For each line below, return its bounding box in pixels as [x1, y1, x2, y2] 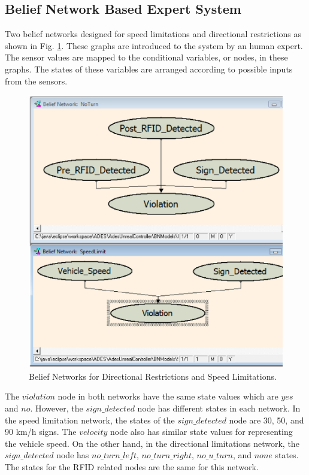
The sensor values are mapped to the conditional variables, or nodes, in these [5, 51, 288, 63]
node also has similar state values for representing [110, 425, 293, 438]
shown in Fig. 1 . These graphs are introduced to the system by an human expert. [5, 39, 303, 52]
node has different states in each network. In [137, 402, 301, 415]
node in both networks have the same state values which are [57, 390, 278, 403]
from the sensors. [5, 74, 68, 87]
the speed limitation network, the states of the [5, 413, 175, 426]
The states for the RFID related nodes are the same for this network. [5, 461, 259, 473]
